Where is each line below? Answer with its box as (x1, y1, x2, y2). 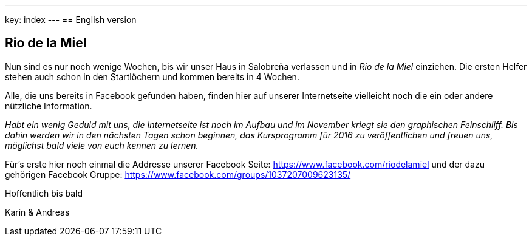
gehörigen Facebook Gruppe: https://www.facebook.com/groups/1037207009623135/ (5, 169, 351, 180)
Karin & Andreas (5, 206, 70, 217)
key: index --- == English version (5, 15, 137, 25)
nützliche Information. (5, 100, 92, 111)
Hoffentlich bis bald (5, 188, 83, 199)
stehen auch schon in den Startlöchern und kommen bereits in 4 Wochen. (5, 71, 299, 82)
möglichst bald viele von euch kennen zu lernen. (5, 140, 199, 151)
